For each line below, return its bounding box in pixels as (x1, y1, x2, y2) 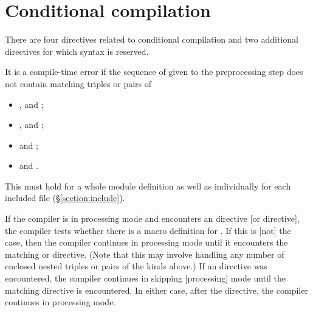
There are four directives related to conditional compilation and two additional (5, 33, 298, 46)
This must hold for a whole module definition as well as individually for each (5, 179, 291, 192)
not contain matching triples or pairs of (5, 77, 152, 90)
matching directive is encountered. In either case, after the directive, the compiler (5, 283, 308, 296)
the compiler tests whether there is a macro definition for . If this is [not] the (5, 224, 291, 236)
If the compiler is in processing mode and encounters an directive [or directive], (5, 212, 300, 225)
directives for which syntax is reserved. (5, 44, 149, 57)
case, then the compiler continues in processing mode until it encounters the (5, 236, 288, 249)
